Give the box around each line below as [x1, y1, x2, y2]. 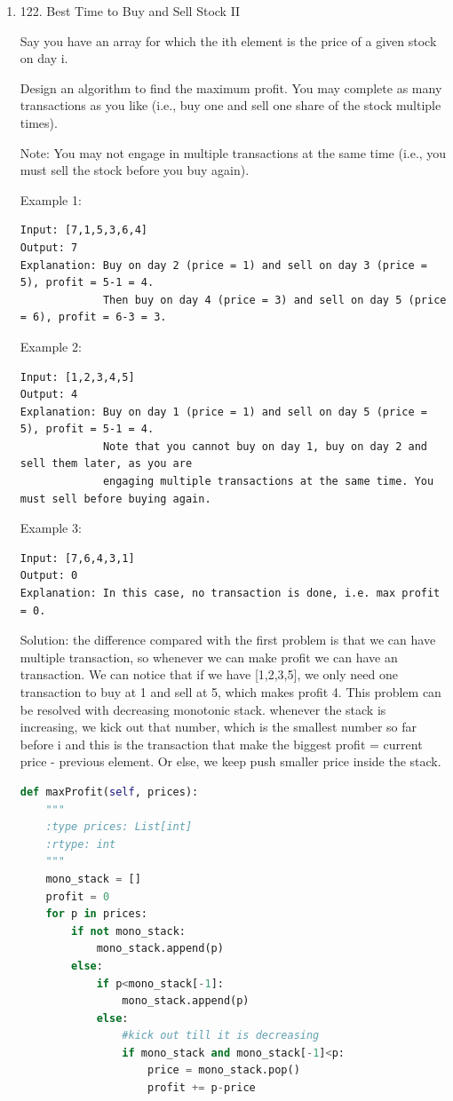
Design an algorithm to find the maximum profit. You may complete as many [20, 78, 442, 97]
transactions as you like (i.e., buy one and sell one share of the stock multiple [20, 96, 441, 115]
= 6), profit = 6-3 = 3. [20, 311, 167, 324]
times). [20, 113, 58, 131]
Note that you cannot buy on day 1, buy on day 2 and [102, 440, 427, 453]
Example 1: [20, 190, 82, 209]
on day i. [20, 49, 68, 67]
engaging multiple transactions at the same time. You [102, 475, 434, 488]
